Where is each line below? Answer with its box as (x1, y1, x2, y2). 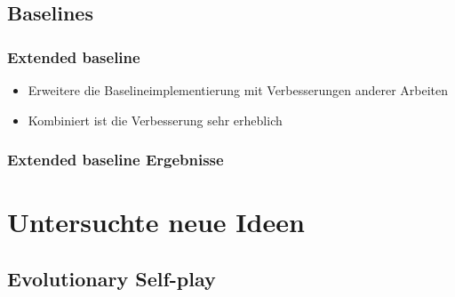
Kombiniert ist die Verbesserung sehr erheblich (28, 110, 283, 129)
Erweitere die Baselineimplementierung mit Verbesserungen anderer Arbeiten (28, 81, 449, 99)
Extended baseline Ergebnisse (7, 148, 224, 171)
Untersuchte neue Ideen (7, 204, 305, 240)
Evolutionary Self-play (7, 264, 216, 292)
